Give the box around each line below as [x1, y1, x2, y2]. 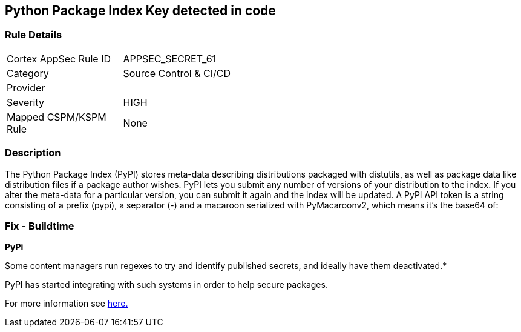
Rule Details [5, 28, 62, 41]
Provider [7, 81, 45, 94]
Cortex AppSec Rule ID [7, 52, 111, 65]
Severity [7, 96, 44, 108]
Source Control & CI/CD [123, 67, 231, 79]
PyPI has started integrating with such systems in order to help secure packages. [5, 279, 328, 290]
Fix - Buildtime [5, 219, 74, 232]
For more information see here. [5, 298, 128, 309]
